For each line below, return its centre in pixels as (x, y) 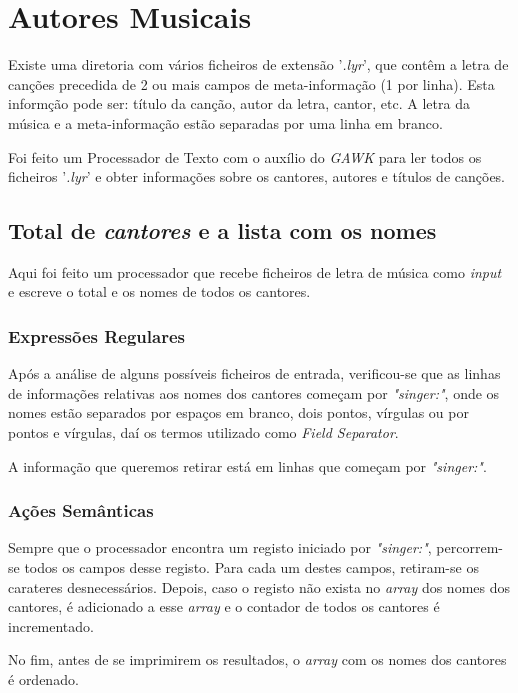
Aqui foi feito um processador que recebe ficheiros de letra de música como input (255, 271)
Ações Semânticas (81, 510)
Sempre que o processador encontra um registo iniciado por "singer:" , (220, 547)
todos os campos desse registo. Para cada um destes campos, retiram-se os (251, 567)
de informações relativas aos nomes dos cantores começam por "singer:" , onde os (254, 392)
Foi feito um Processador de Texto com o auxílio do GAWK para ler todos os (245, 156)
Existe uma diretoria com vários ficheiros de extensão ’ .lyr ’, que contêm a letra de (258, 64)
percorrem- (469, 547)
